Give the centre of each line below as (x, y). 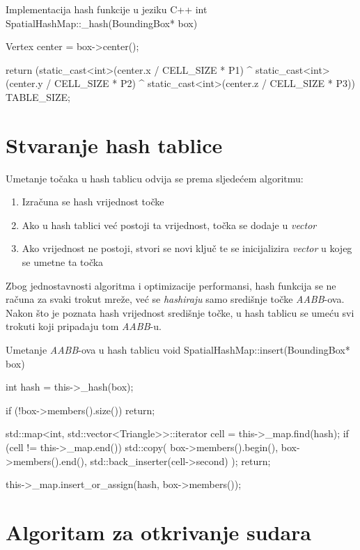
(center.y (24, 83)
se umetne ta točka (63, 262)
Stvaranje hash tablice (114, 144)
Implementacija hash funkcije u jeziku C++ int (107, 9)
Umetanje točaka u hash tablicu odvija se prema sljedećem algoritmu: (155, 178)
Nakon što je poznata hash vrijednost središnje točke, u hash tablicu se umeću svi (180, 312)
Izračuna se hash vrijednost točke (93, 202)
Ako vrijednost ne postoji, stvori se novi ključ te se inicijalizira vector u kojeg (187, 248)
